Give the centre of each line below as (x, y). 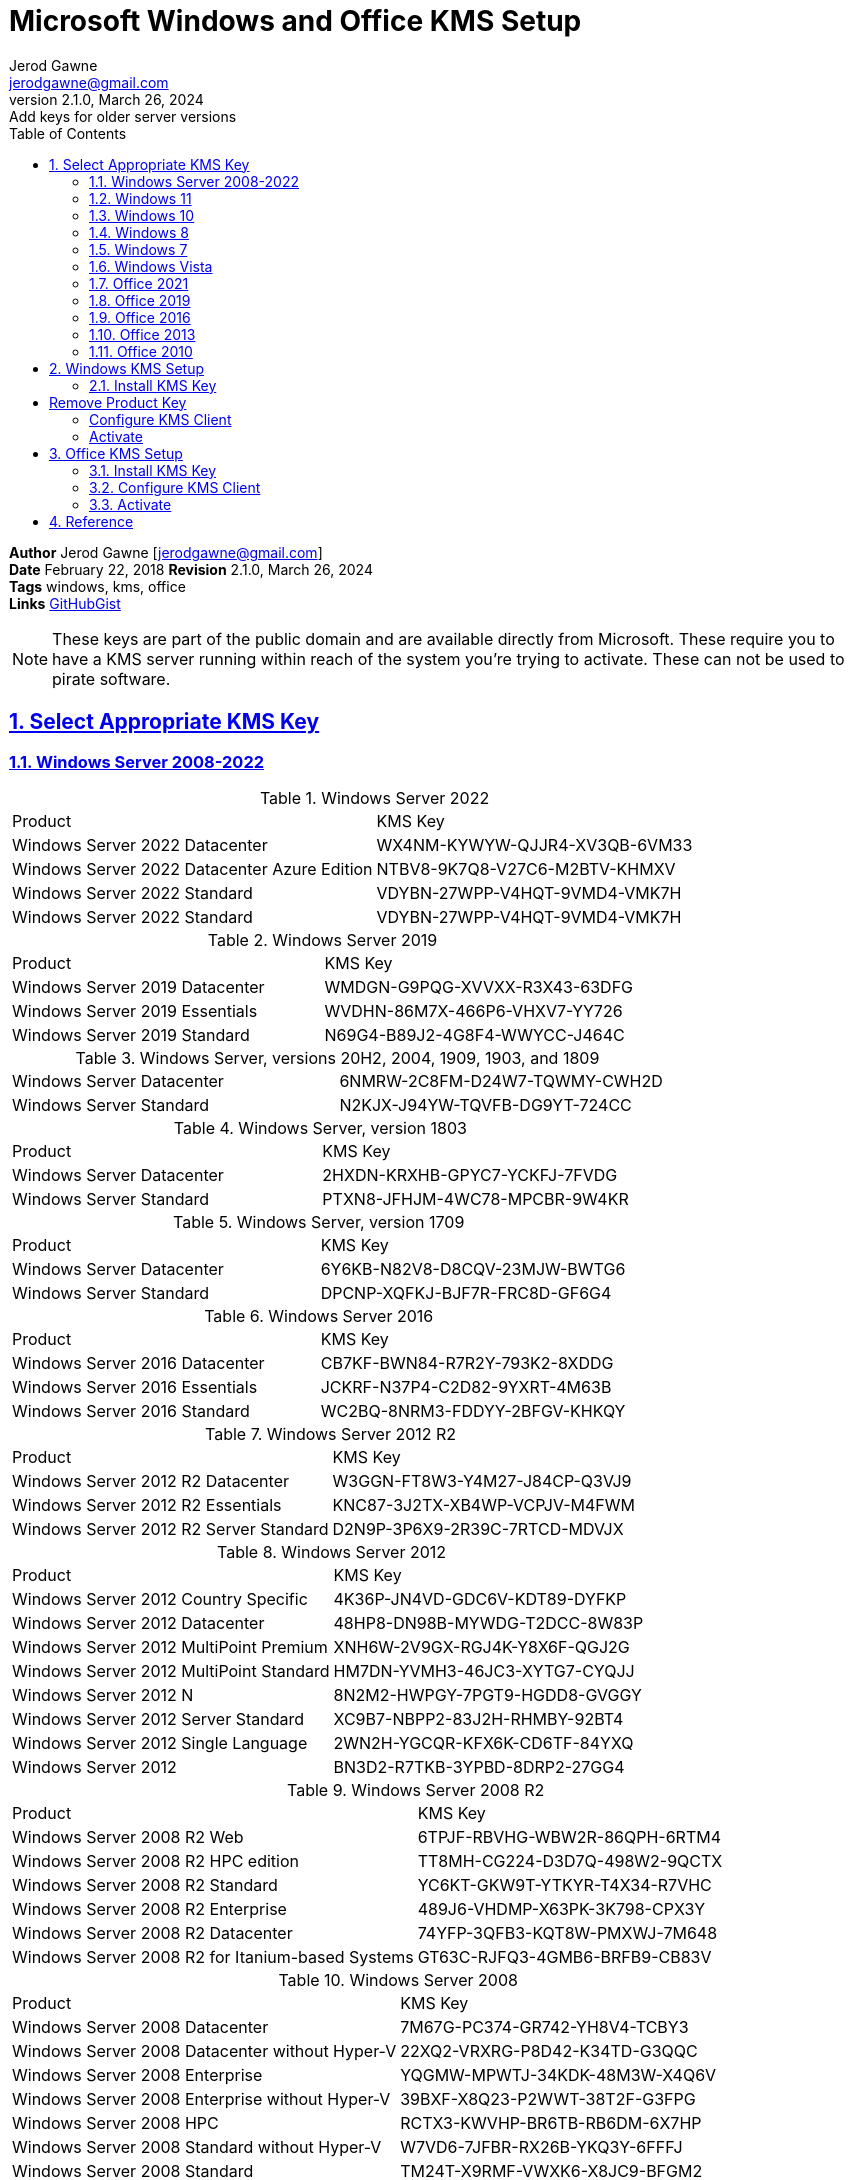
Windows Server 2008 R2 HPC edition (155, 1860)
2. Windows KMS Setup (127, 368)
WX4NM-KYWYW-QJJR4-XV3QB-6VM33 (534, 844)
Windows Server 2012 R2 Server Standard (170, 1528)
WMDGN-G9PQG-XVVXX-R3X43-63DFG (479, 986)
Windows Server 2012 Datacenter (138, 1622)
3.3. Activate (130, 504)
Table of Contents (68, 133)
